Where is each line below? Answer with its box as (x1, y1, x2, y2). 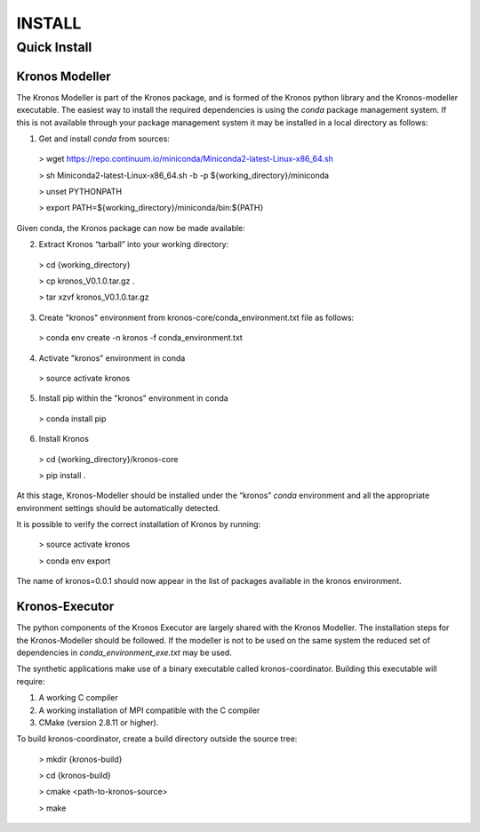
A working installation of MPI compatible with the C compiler (38, 705, 260, 716)
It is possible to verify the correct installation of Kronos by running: (16, 519, 261, 530)
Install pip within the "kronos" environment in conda (38, 393, 228, 404)
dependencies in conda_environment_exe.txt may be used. (16, 647, 233, 658)
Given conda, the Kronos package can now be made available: (16, 222, 246, 233)
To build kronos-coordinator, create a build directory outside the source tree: (16, 733, 298, 744)
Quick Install (16, 39, 92, 55)
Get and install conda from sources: (38, 133, 171, 144)
